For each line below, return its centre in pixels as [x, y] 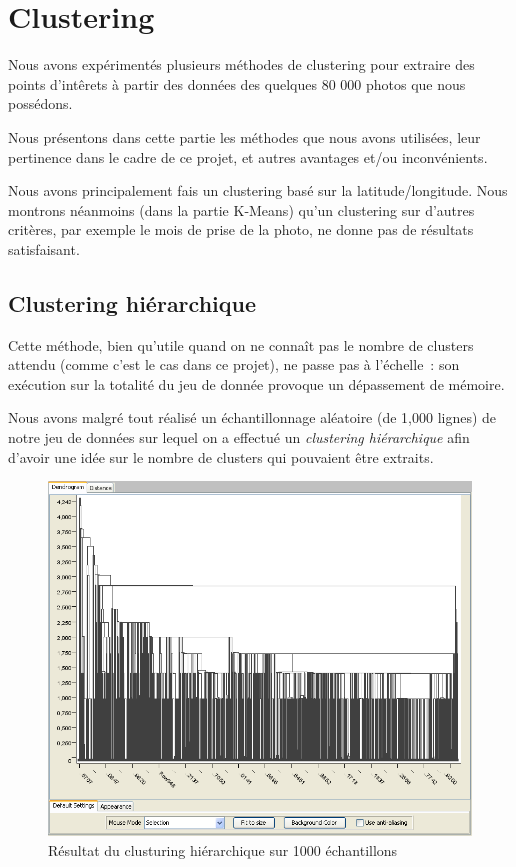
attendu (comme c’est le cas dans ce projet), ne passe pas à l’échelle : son [234, 364]
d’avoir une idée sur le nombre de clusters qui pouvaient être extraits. [221, 456]
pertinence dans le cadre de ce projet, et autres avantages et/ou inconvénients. [248, 156]
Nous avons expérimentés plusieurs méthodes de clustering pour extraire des [241, 64]
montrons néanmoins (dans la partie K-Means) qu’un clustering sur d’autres [241, 209]
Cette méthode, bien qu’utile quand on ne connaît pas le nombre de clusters [241, 344]
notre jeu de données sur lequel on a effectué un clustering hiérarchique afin [239, 437]
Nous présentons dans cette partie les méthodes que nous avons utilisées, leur [244, 136]
